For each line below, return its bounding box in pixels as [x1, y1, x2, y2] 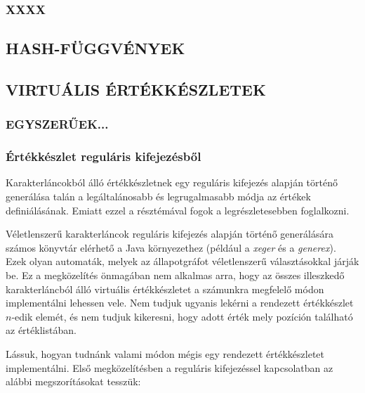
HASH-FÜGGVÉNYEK [6, 37, 185, 59]
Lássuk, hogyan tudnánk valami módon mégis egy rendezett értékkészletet [6, 347, 324, 361]
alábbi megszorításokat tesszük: [6, 374, 141, 389]
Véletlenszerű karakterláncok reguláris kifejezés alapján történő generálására [6, 226, 333, 241]
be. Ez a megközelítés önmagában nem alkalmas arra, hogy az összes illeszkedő [6, 268, 345, 283]
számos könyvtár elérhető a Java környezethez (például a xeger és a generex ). [6, 240, 336, 255]
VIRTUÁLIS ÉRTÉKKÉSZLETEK [6, 79, 266, 101]
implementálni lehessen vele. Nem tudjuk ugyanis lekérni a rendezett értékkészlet [6, 295, 354, 310]
